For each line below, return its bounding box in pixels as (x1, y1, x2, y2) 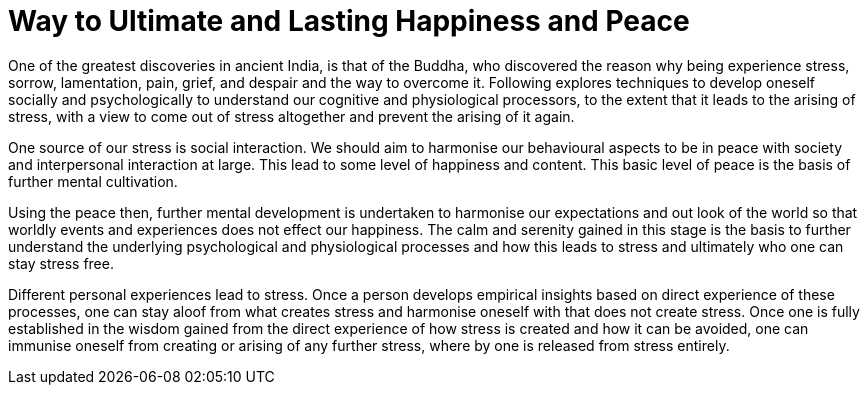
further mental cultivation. (8, 172, 178, 190)
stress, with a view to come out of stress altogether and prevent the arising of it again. (8, 107, 575, 125)
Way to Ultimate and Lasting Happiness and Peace (8, 4, 690, 38)
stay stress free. (8, 254, 114, 272)
